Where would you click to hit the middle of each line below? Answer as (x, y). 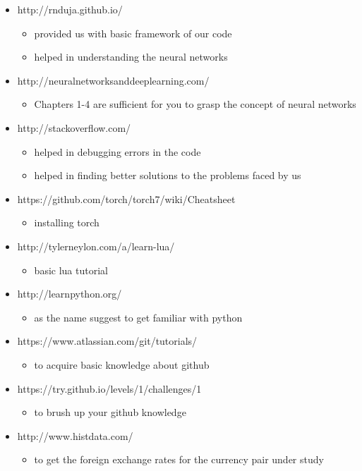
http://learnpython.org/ (70, 294)
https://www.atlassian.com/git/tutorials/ (107, 341)
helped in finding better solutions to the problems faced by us (168, 175)
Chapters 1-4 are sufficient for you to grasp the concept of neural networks (195, 104)
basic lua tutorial (71, 270)
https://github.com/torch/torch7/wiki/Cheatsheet (126, 198)
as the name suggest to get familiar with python (138, 317)
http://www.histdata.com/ (75, 435)
